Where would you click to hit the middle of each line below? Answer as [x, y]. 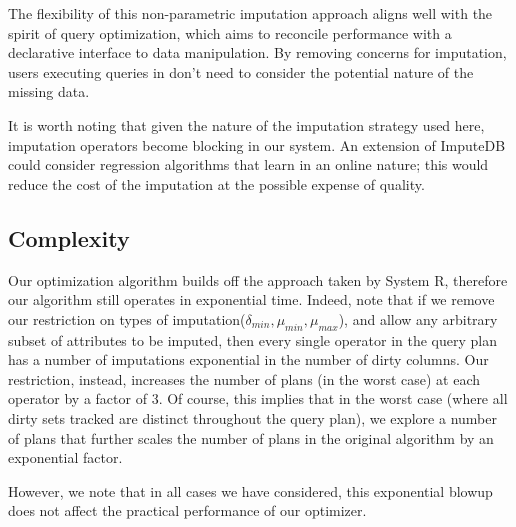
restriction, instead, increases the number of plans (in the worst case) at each [244, 378]
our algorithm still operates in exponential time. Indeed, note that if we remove [251, 299]
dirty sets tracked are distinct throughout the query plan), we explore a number [252, 417]
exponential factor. [65, 457]
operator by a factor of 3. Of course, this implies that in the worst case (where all [258, 398]
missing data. [49, 91]
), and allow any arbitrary [418, 318]
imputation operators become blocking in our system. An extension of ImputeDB [257, 144]
